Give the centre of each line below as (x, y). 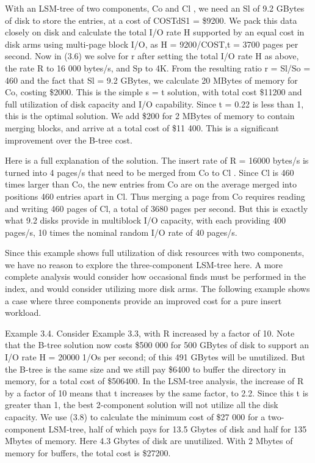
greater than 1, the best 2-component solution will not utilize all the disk (142, 405)
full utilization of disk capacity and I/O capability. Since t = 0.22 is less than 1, (154, 104)
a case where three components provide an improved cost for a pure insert (143, 300)
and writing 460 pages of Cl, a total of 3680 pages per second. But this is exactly (157, 208)
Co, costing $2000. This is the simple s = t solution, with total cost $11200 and (154, 92)
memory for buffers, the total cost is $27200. (88, 452)
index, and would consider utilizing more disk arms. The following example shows (157, 289)
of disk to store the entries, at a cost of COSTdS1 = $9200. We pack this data (151, 20)
